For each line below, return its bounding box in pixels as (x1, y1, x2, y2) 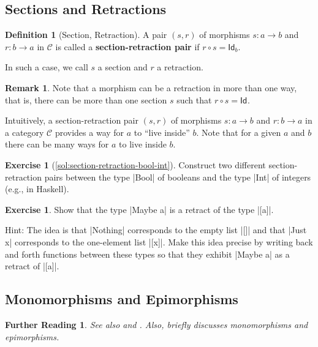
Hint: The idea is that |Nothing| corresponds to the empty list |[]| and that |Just (5, 223, 307, 236)
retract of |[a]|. (5, 259, 59, 272)
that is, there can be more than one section (5, 93, 167, 106)
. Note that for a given (196, 125, 281, 138)
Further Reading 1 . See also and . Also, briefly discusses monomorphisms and (5, 318, 308, 330)
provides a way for (55, 125, 124, 138)
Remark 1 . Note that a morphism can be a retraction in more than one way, (5, 81, 297, 94)
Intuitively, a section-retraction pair (5, 114, 138, 127)
